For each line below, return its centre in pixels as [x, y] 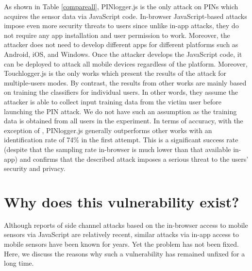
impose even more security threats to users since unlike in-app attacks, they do [121, 25]
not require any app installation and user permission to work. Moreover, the [117, 35]
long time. [19, 263]
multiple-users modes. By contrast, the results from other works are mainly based [125, 82]
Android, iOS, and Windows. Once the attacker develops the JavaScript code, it [123, 54]
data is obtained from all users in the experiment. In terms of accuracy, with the [124, 121]
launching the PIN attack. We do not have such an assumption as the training [120, 111]
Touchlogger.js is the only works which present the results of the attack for [115, 73]
